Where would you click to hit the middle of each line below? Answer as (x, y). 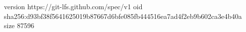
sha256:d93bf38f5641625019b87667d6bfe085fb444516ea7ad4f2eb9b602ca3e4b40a (123, 16)
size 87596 (19, 25)
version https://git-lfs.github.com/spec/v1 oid (73, 6)
